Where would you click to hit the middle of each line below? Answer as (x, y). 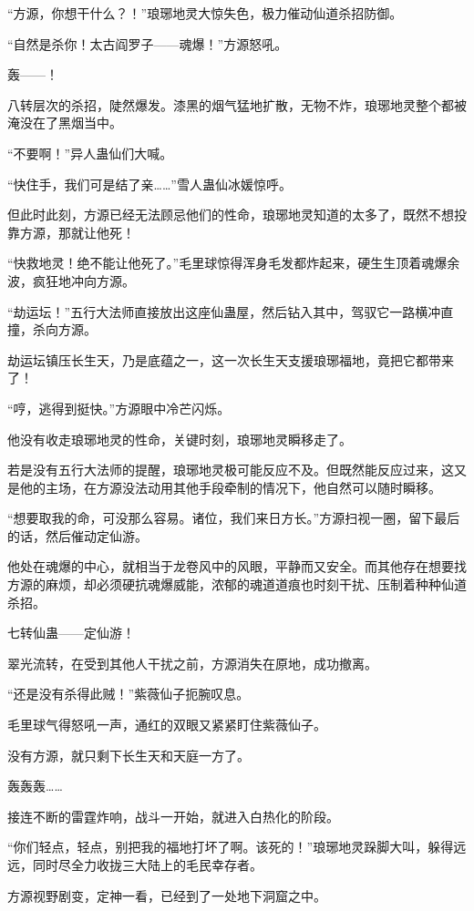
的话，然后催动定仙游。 (77, 535)
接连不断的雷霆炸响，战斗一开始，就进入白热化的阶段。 (173, 816)
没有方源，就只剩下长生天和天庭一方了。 (129, 755)
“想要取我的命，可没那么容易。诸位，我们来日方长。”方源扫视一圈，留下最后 (234, 518)
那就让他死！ (96, 232)
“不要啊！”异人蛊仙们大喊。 (90, 153)
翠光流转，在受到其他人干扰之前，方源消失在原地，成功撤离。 (192, 663)
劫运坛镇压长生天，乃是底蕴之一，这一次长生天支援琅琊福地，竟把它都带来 (231, 359)
